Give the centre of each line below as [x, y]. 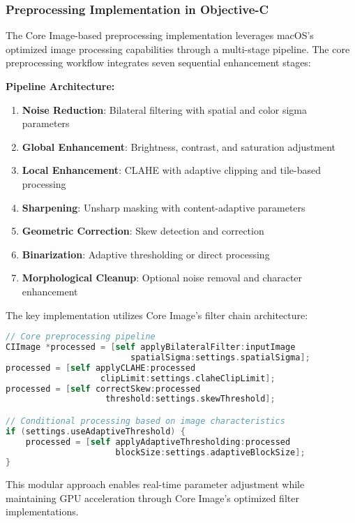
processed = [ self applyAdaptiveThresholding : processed [158, 442]
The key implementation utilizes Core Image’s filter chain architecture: [157, 315]
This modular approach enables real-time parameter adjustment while [155, 484]
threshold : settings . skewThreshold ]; [190, 399]
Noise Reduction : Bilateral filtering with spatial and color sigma [165, 109]
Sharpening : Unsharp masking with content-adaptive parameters [164, 207]
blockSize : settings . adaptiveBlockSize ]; [210, 452]
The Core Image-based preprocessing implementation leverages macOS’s [160, 35]
